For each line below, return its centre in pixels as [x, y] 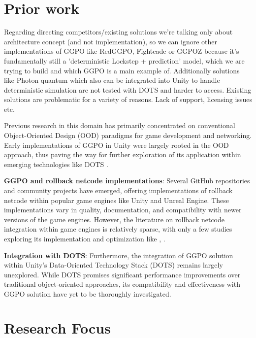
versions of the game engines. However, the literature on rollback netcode [114, 219]
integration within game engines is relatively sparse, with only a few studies [118, 229]
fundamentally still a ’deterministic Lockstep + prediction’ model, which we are [124, 60]
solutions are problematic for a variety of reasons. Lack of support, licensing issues [128, 99]
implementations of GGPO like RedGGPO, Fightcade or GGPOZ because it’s [122, 51]
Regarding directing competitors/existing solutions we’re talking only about [118, 32]
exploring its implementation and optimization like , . [85, 238]
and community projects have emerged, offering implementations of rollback [118, 190]
